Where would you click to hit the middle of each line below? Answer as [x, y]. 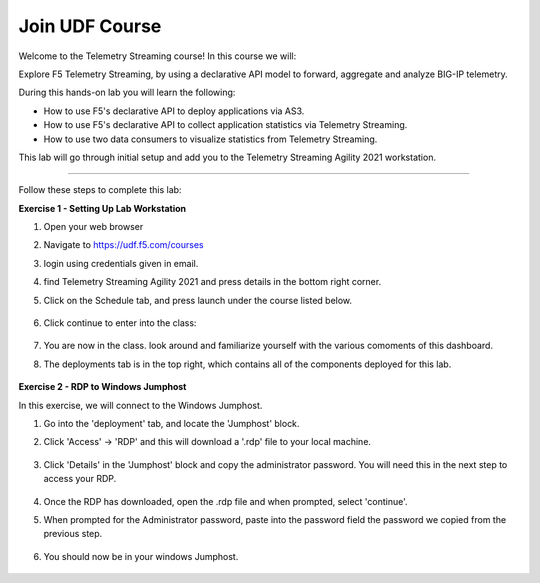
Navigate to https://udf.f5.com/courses [123, 245]
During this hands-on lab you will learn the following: [127, 92]
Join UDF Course [90, 26]
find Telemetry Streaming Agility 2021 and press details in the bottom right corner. [212, 282]
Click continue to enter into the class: [120, 323]
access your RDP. [80, 479]
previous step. [73, 534]
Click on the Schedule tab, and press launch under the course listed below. [198, 300]
